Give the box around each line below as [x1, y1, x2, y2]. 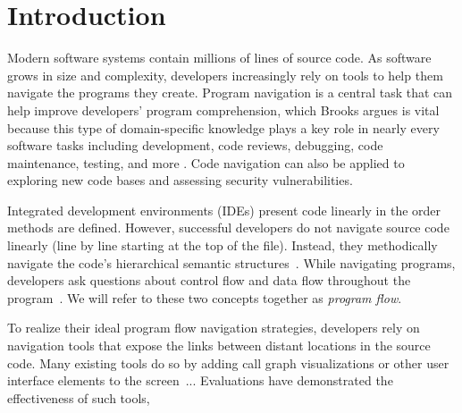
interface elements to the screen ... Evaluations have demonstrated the [7, 371, 393, 390]
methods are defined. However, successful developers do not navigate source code [7, 218, 449, 237]
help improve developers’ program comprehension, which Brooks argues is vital [7, 100, 440, 119]
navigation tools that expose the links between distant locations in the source [7, 336, 431, 355]
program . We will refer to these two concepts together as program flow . [7, 288, 402, 307]
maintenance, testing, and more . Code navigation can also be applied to [7, 153, 405, 172]
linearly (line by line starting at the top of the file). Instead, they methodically [7, 236, 438, 255]
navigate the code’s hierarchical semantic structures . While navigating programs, [7, 253, 456, 272]
